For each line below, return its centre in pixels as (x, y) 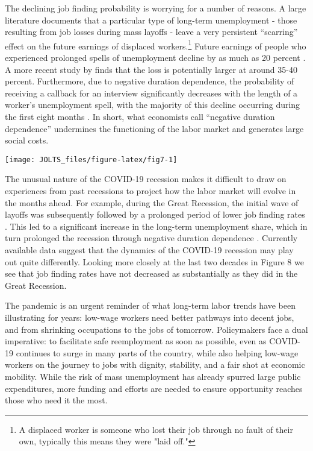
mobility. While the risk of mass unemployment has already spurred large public (153, 376)
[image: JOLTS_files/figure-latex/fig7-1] (91, 159)
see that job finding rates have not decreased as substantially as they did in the (151, 273)
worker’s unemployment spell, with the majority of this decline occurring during (153, 105)
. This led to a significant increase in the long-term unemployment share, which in (156, 226)
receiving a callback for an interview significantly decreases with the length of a (151, 93)
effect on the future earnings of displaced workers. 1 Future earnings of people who (156, 45)
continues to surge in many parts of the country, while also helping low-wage (157, 352)
